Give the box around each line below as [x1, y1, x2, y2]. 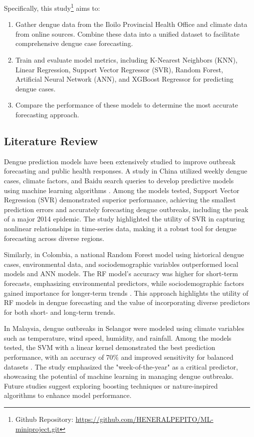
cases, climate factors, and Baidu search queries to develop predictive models [4, 175, 234, 185]
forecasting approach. [15, 109, 79, 119]
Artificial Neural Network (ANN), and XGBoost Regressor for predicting [15, 74, 233, 84]
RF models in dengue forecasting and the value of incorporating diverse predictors [4, 297, 250, 307]
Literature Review [4, 133, 98, 148]
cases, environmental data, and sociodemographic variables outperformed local [4, 259, 239, 269]
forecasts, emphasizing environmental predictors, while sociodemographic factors [4, 278, 244, 288]
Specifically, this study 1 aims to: [4, 1, 100, 13]
